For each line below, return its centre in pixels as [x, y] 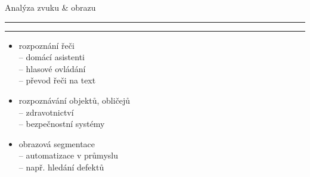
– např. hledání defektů [61, 167]
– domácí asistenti [52, 57]
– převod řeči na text [57, 80]
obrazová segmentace [57, 143]
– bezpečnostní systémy [62, 124]
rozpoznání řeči [46, 45]
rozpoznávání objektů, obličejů [75, 100]
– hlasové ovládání [52, 68]
